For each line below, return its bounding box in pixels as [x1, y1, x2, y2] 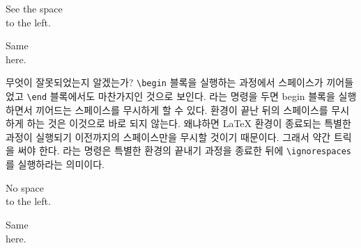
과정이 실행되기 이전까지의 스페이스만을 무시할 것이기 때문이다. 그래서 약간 [6, 129, 331, 144]
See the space [6, 1, 63, 15]
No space [6, 180, 44, 195]
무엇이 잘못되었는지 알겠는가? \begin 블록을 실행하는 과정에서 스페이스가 [6, 75, 323, 90]
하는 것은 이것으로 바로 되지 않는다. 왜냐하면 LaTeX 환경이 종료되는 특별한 [26, 116, 351, 131]
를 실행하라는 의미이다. [6, 157, 105, 172]
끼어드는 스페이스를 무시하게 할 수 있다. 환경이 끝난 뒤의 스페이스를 [36, 102, 328, 117]
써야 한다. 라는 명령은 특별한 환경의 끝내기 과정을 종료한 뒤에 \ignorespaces [17, 143, 352, 158]
